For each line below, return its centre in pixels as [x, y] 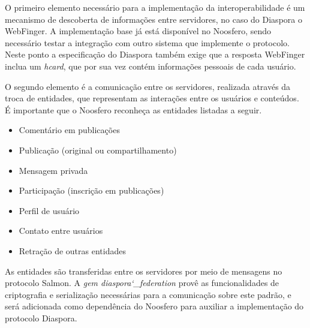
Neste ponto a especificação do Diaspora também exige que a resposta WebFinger [155, 54]
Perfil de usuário [49, 210]
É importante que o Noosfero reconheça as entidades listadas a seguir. [133, 109]
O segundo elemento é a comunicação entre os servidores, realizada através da [148, 86]
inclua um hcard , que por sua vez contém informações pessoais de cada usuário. [151, 66]
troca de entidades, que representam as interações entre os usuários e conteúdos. [152, 98]
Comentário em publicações [69, 130]
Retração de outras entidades [72, 250]
